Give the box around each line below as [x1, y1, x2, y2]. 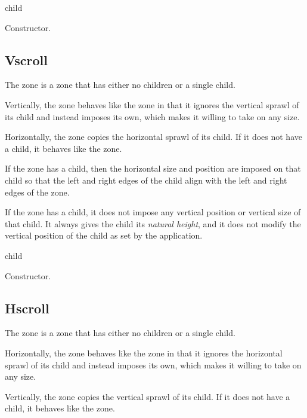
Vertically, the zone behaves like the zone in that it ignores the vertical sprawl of [5, 98, 299, 111]
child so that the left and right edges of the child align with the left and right [5, 173, 287, 186]
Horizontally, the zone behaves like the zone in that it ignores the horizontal [5, 346, 283, 359]
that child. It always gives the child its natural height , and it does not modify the [5, 217, 301, 230]
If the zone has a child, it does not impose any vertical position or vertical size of [5, 206, 301, 218]
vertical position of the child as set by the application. [5, 229, 203, 242]
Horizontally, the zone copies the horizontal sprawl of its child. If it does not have [5, 130, 302, 143]
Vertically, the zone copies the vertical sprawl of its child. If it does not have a [5, 390, 290, 402]
